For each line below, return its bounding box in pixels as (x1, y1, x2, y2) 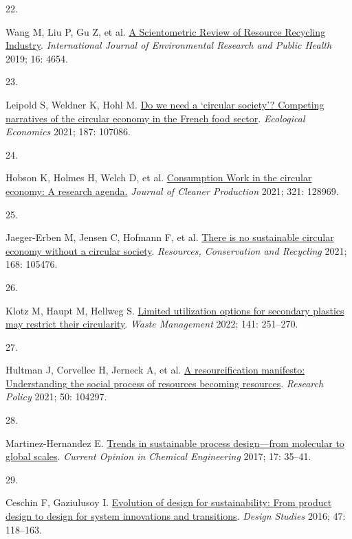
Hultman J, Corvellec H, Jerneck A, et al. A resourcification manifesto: (5, 363, 305, 377)
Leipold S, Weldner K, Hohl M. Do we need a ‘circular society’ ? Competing (5, 97, 324, 111)
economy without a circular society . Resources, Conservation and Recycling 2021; (5, 243, 347, 257)
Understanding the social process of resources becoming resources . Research (5, 376, 324, 390)
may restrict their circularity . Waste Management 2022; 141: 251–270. (5, 317, 298, 331)
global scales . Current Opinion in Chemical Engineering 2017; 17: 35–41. (5, 449, 311, 463)
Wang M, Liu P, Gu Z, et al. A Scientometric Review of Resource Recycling (5, 24, 326, 38)
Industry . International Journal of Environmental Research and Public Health (5, 38, 332, 52)
